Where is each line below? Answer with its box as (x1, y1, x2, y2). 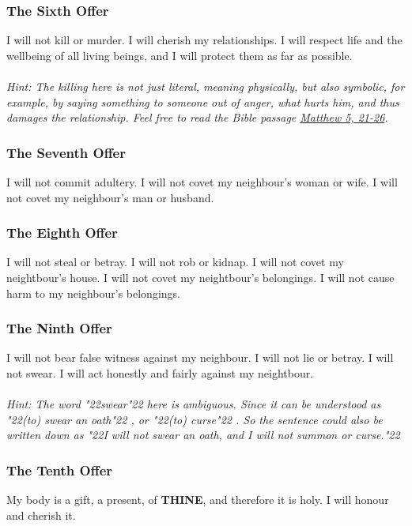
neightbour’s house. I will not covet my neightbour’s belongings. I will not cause (6, 269, 395, 285)
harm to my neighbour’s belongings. (6, 284, 180, 301)
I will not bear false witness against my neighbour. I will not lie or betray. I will (6, 349, 394, 366)
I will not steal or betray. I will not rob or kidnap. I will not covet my (6, 254, 344, 270)
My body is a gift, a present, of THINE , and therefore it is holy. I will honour (6, 491, 389, 508)
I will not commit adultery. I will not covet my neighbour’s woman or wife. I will (6, 174, 398, 190)
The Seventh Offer (6, 142, 126, 162)
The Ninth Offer (6, 318, 112, 338)
